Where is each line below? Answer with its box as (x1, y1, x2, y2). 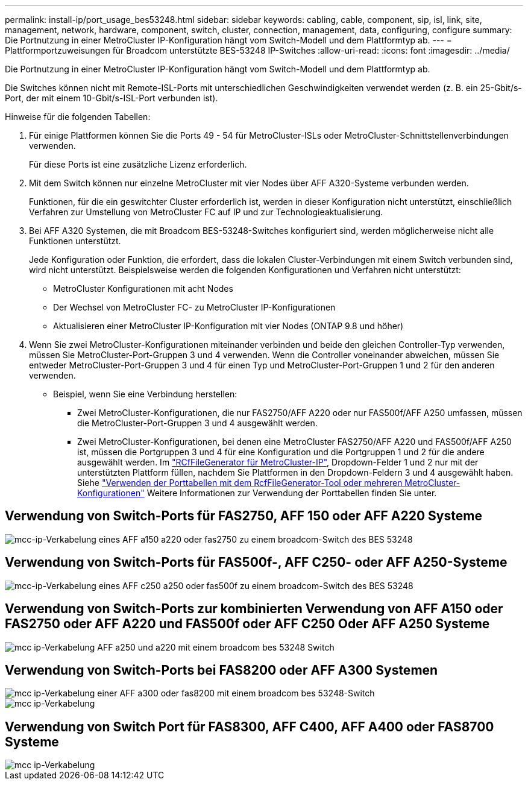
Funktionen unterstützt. (29, 236, 121, 246)
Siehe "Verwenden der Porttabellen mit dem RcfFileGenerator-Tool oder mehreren (77, 478, 403, 488)
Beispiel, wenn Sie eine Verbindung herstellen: (53, 389, 237, 399)
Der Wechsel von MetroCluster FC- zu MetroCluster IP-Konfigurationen (53, 302, 336, 312)
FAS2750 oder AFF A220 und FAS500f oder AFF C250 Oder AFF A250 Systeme (5, 616, 490, 632)
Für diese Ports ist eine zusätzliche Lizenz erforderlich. (29, 159, 247, 169)
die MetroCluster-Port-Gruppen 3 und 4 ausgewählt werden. (77, 418, 318, 428)
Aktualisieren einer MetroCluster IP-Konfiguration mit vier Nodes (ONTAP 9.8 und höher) (53, 321, 404, 331)
